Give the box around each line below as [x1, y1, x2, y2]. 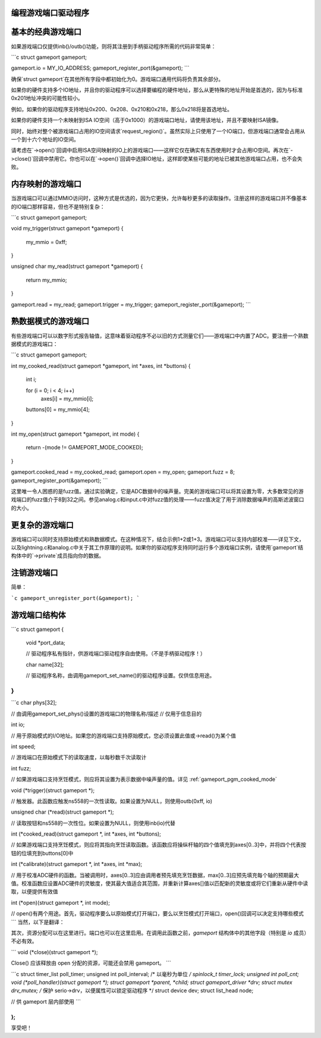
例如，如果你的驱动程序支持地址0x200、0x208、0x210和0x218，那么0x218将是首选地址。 [11, 105, 233, 112]
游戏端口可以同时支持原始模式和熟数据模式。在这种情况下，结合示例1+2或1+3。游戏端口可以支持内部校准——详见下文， [11, 536, 304, 543]
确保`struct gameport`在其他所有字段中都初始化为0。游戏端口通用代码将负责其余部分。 [11, 75, 224, 83]
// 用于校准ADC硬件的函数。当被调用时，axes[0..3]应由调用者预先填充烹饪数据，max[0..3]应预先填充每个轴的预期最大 [11, 871, 300, 878]
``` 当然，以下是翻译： [11, 918, 65, 926]
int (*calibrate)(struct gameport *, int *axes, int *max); [11, 861, 143, 868]
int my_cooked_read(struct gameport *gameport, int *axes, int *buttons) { [11, 362, 191, 369]
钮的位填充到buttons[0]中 [11, 849, 74, 856]
